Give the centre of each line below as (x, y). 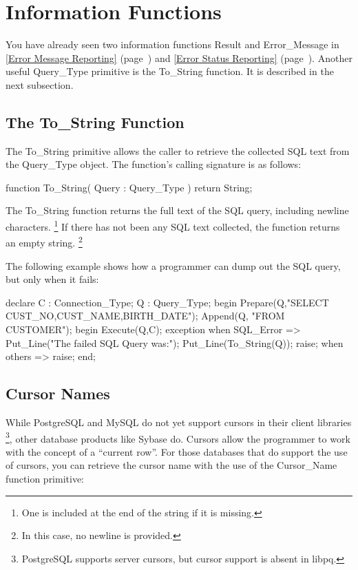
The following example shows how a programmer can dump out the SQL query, (173, 265)
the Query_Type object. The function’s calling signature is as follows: (154, 164)
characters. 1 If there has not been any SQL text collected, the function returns (173, 225)
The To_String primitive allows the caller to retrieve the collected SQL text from (178, 150)
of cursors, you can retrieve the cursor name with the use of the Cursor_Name (171, 465)
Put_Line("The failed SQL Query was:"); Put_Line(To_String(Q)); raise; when (175, 342)
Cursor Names (58, 393)
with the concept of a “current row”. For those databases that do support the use (177, 451)
